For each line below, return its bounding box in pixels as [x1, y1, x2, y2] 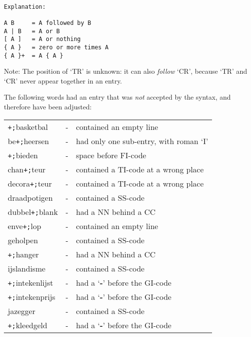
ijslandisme [8, 262, 46, 274]
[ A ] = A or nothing [4, 36, 81, 43]
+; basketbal [8, 121, 48, 132]
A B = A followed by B [4, 19, 91, 26]
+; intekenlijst [8, 276, 53, 288]
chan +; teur [8, 163, 46, 175]
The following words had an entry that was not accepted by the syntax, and [4, 92, 231, 102]
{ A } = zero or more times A [4, 43, 109, 51]
